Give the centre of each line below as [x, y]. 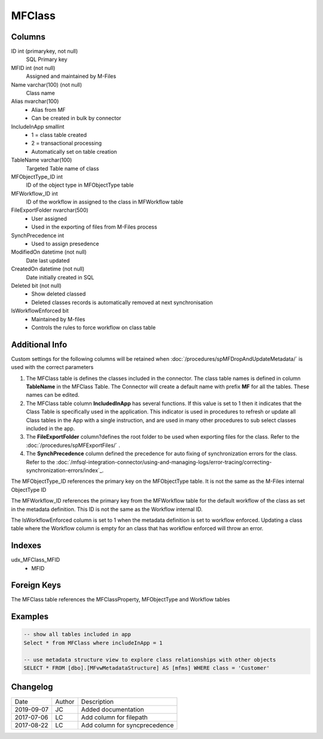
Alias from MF [48, 110]
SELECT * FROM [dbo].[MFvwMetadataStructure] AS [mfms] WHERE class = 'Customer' [147, 668]
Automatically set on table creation [74, 151]
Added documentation [112, 709]
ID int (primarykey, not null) [45, 51]
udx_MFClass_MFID [36, 560]
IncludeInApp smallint [38, 126]
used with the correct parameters [52, 367]
